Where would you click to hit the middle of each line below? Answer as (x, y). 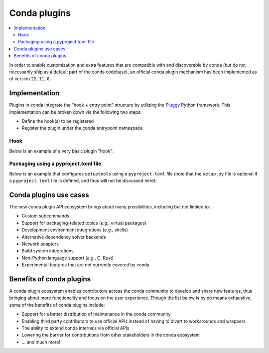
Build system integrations (48, 251)
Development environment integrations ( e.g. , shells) (75, 230)
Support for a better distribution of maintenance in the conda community (96, 314)
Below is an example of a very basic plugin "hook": (62, 151)
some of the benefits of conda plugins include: (57, 305)
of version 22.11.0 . (30, 79)
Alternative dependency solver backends (64, 237)
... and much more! (41, 342)
